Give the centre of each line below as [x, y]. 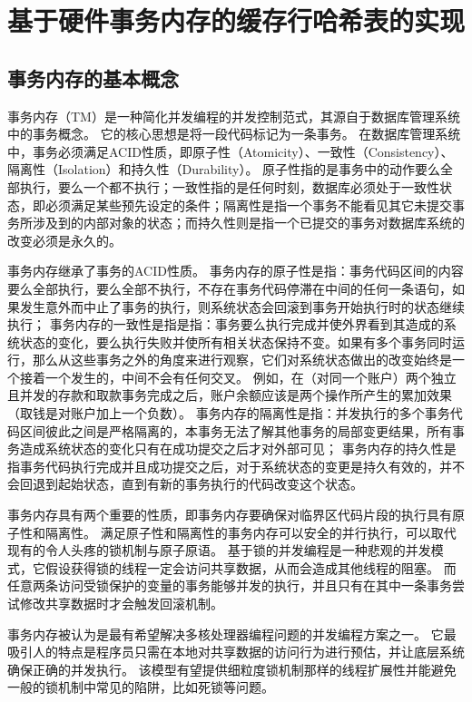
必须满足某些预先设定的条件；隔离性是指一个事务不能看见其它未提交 [248, 205]
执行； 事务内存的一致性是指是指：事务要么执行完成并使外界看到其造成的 [226, 324]
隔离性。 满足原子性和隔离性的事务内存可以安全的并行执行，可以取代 [251, 532]
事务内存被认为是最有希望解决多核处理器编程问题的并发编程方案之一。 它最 [232, 634]
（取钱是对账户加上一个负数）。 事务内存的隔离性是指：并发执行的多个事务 [229, 413]
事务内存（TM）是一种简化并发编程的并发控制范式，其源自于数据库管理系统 [234, 116]
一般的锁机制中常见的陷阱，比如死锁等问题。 [141, 687]
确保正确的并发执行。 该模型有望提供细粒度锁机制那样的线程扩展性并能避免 [232, 669]
